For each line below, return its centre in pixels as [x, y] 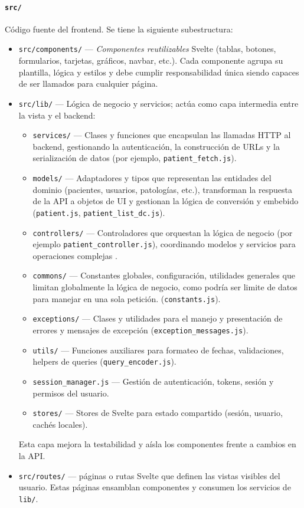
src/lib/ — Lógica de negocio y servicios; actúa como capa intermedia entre [158, 103]
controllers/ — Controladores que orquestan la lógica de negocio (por [163, 232]
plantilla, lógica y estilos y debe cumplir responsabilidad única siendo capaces [159, 72]
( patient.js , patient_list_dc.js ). [99, 212]
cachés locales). [60, 424]
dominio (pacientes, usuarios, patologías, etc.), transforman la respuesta [162, 189]
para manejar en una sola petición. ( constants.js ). [127, 298]
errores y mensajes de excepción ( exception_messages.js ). [140, 330]
